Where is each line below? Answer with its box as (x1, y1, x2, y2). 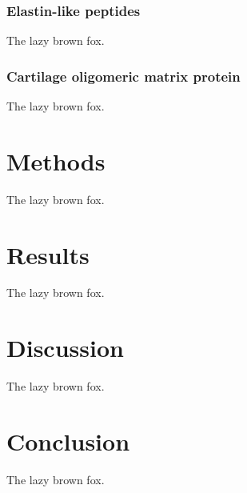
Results (6, 238, 90, 271)
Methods (6, 144, 106, 177)
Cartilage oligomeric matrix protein (6, 66, 241, 86)
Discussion (6, 331, 124, 364)
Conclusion (6, 424, 130, 457)
